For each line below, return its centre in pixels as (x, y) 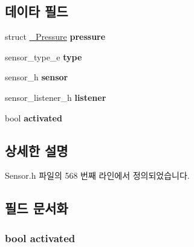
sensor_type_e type (44, 56)
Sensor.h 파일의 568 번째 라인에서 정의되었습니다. (97, 175)
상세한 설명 (37, 150)
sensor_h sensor (37, 77)
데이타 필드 (37, 11)
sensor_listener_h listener (56, 97)
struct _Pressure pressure (55, 37)
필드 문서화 (37, 208)
